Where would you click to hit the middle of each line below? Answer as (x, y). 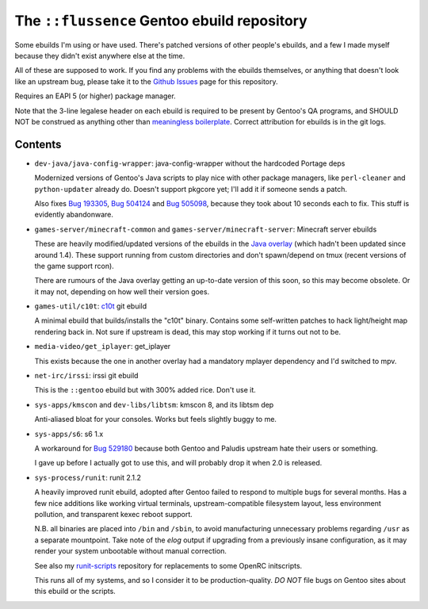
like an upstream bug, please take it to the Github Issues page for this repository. (146, 81)
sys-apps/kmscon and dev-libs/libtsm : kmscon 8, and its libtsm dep (154, 404)
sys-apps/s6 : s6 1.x (69, 434)
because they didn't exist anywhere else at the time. (100, 56)
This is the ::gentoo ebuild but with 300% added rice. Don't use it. (145, 390)
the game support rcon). (74, 266)
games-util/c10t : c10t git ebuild (91, 306)
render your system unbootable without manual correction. (131, 551)
